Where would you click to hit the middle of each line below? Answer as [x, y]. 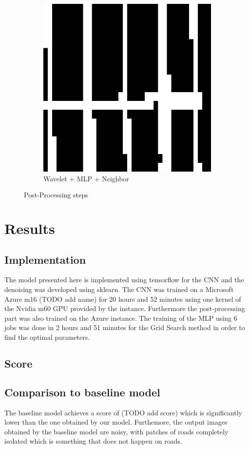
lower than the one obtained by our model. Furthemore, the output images [116, 422]
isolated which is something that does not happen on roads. [93, 441]
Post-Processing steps [56, 195]
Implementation [45, 259]
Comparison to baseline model [82, 392]
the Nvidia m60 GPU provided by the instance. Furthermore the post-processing [125, 308]
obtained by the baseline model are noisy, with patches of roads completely [116, 431]
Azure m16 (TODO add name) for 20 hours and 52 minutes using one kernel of [123, 299]
